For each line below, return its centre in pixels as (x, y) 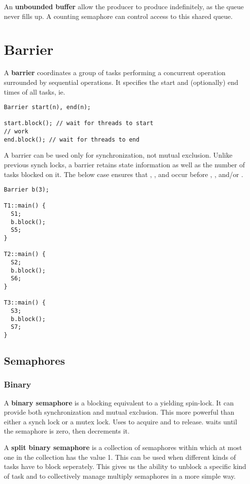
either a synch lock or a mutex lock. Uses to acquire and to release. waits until (121, 421)
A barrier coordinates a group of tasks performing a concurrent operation (115, 73)
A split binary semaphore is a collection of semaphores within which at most (123, 447)
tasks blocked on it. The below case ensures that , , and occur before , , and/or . (124, 174)
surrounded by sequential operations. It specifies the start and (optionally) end (121, 82)
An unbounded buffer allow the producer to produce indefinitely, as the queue (124, 6)
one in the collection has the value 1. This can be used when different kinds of (120, 457)
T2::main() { (25, 254)
